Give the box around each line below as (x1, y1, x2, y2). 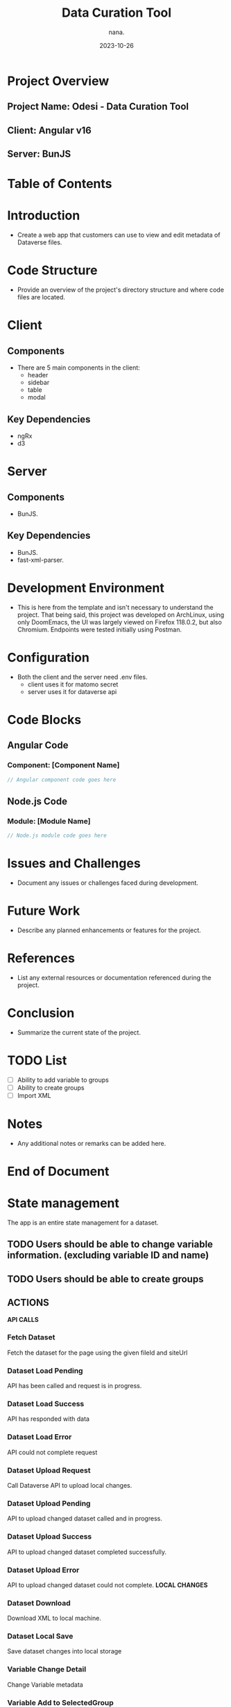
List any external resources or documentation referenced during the (17, 973, 212, 982)
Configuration (7, 650, 90, 666)
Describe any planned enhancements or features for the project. (17, 926, 201, 934)
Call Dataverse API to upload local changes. (7, 1481, 132, 1489)
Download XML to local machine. (7, 1614, 102, 1623)
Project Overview (7, 73, 110, 88)
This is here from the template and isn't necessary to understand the (17, 603, 214, 611)
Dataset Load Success (7, 1399, 85, 1409)
